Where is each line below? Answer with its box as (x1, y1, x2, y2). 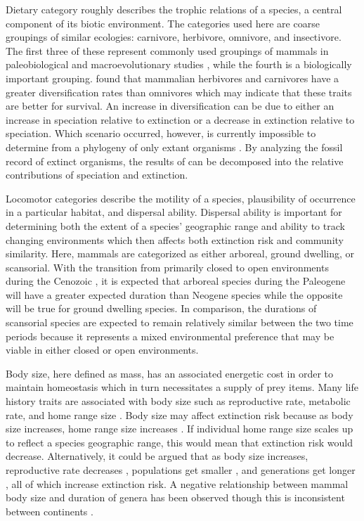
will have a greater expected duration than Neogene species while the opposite (6, 287, 343, 302)
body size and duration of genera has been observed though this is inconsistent (6, 490, 345, 505)
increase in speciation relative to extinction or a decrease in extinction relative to (6, 112, 355, 127)
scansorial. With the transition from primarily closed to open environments (6, 259, 329, 274)
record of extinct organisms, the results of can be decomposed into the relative (6, 153, 344, 168)
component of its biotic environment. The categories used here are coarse (6, 15, 320, 30)
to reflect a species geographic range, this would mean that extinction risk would (6, 435, 353, 449)
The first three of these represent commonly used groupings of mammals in (6, 43, 329, 58)
